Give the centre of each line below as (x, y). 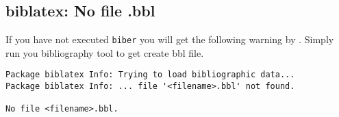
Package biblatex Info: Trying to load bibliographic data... (150, 75)
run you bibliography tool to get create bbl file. (105, 52)
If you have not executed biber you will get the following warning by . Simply (170, 39)
